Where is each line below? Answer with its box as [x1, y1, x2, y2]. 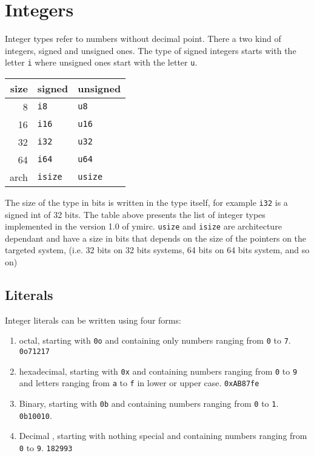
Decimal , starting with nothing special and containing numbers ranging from [19, 429, 307, 442]
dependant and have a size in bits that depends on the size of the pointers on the [5, 231, 307, 244]
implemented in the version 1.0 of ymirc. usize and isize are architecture [5, 220, 282, 233]
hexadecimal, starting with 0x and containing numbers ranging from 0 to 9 [19, 364, 298, 377]
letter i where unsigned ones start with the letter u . [5, 56, 198, 69]
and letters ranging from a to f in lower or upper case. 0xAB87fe [19, 376, 259, 389]
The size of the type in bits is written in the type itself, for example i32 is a [5, 196, 288, 208]
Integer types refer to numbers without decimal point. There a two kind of [5, 32, 281, 45]
